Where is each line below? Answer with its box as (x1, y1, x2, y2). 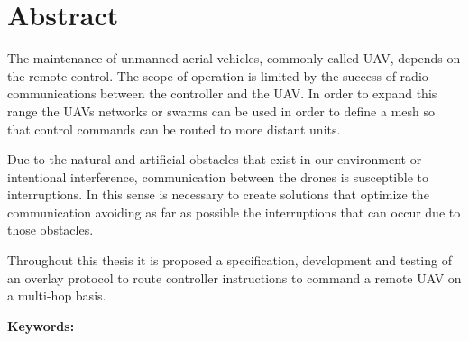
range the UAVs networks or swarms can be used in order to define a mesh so (7, 101, 435, 120)
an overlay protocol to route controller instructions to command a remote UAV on (7, 268, 462, 287)
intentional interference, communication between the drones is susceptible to (7, 167, 429, 186)
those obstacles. (7, 220, 94, 239)
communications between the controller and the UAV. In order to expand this (7, 84, 437, 103)
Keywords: (7, 316, 75, 335)
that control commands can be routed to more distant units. (7, 119, 341, 138)
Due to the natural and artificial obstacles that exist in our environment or (7, 150, 422, 169)
